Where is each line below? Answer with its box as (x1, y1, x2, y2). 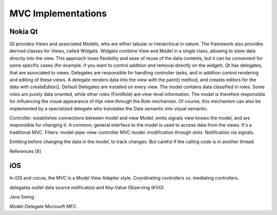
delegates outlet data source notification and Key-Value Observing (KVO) (9, 184, 164, 190)
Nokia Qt (9, 27, 38, 36)
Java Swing (9, 194, 34, 200)
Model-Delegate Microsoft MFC (9, 203, 77, 209)
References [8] (9, 148, 41, 154)
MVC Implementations (9, 8, 107, 19)
